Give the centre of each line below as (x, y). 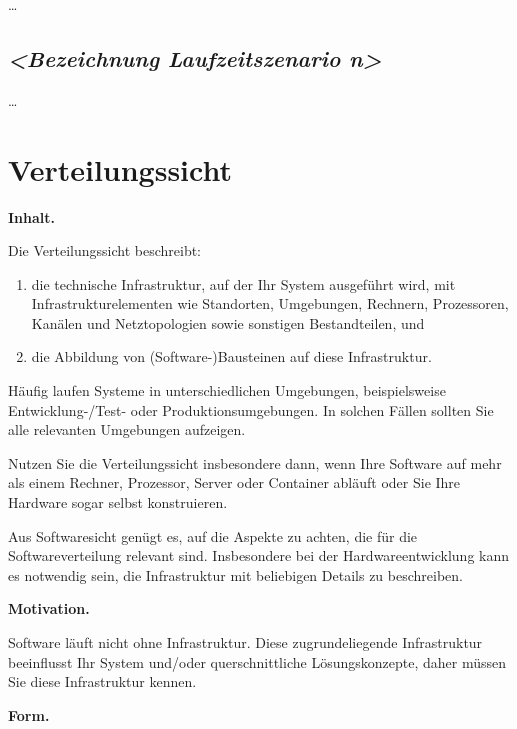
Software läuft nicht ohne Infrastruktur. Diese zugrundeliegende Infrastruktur (245, 642)
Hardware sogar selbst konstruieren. (118, 502)
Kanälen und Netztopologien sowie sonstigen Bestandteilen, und (228, 322)
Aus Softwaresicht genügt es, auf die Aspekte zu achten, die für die (213, 535)
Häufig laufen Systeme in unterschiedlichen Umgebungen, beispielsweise (227, 390)
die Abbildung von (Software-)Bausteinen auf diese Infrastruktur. (231, 356)
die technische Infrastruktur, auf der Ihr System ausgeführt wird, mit (243, 283)
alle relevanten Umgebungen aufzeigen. (127, 429)
